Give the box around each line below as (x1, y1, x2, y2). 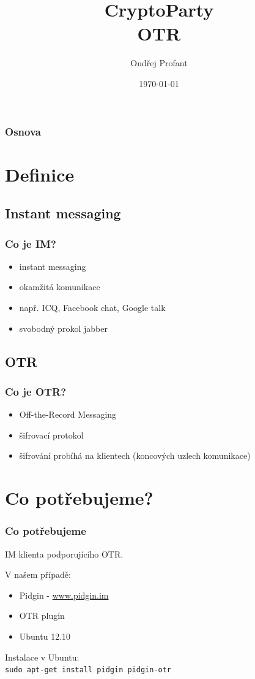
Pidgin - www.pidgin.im (19, 588, 109, 601)
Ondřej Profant (130, 56, 188, 69)
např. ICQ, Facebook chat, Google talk (19, 301, 166, 313)
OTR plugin (19, 609, 65, 622)
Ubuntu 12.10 (19, 629, 71, 642)
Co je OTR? (5, 383, 67, 399)
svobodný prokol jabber (19, 321, 108, 334)
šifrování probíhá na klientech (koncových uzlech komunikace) (19, 449, 251, 462)
